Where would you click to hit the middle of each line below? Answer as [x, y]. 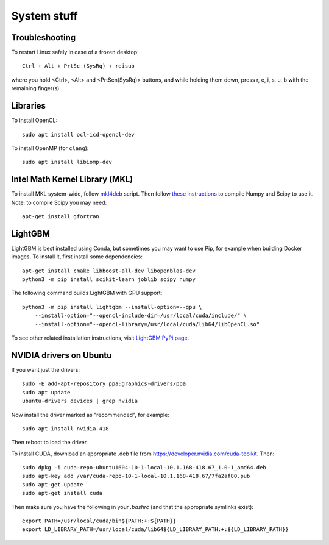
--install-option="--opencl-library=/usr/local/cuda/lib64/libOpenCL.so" [147, 324]
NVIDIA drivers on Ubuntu [62, 355]
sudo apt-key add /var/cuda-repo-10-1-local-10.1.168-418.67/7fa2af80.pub [136, 476]
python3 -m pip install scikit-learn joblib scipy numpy [109, 280]
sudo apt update [46, 392]
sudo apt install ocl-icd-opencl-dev [79, 134]
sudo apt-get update [53, 484]
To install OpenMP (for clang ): [50, 148]
